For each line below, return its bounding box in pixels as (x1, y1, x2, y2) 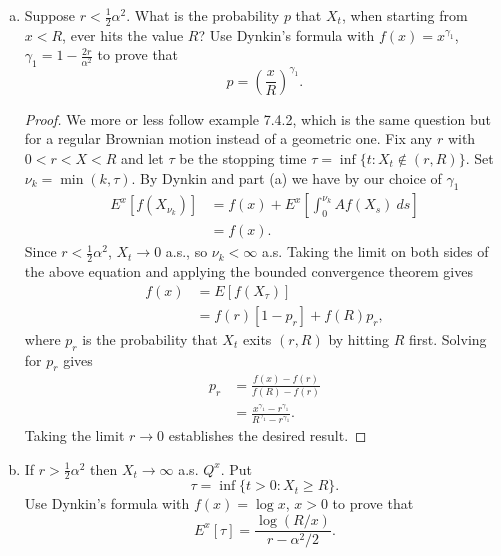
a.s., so (165, 241, 208, 262)
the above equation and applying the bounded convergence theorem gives (24, 261, 473, 282)
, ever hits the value (62, 24, 184, 45)
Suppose (24, 5, 76, 25)
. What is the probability (126, 5, 280, 25)
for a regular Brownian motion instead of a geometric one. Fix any (24, 128, 433, 149)
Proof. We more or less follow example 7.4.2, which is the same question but (24, 108, 492, 129)
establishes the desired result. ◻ (168, 425, 367, 446)
